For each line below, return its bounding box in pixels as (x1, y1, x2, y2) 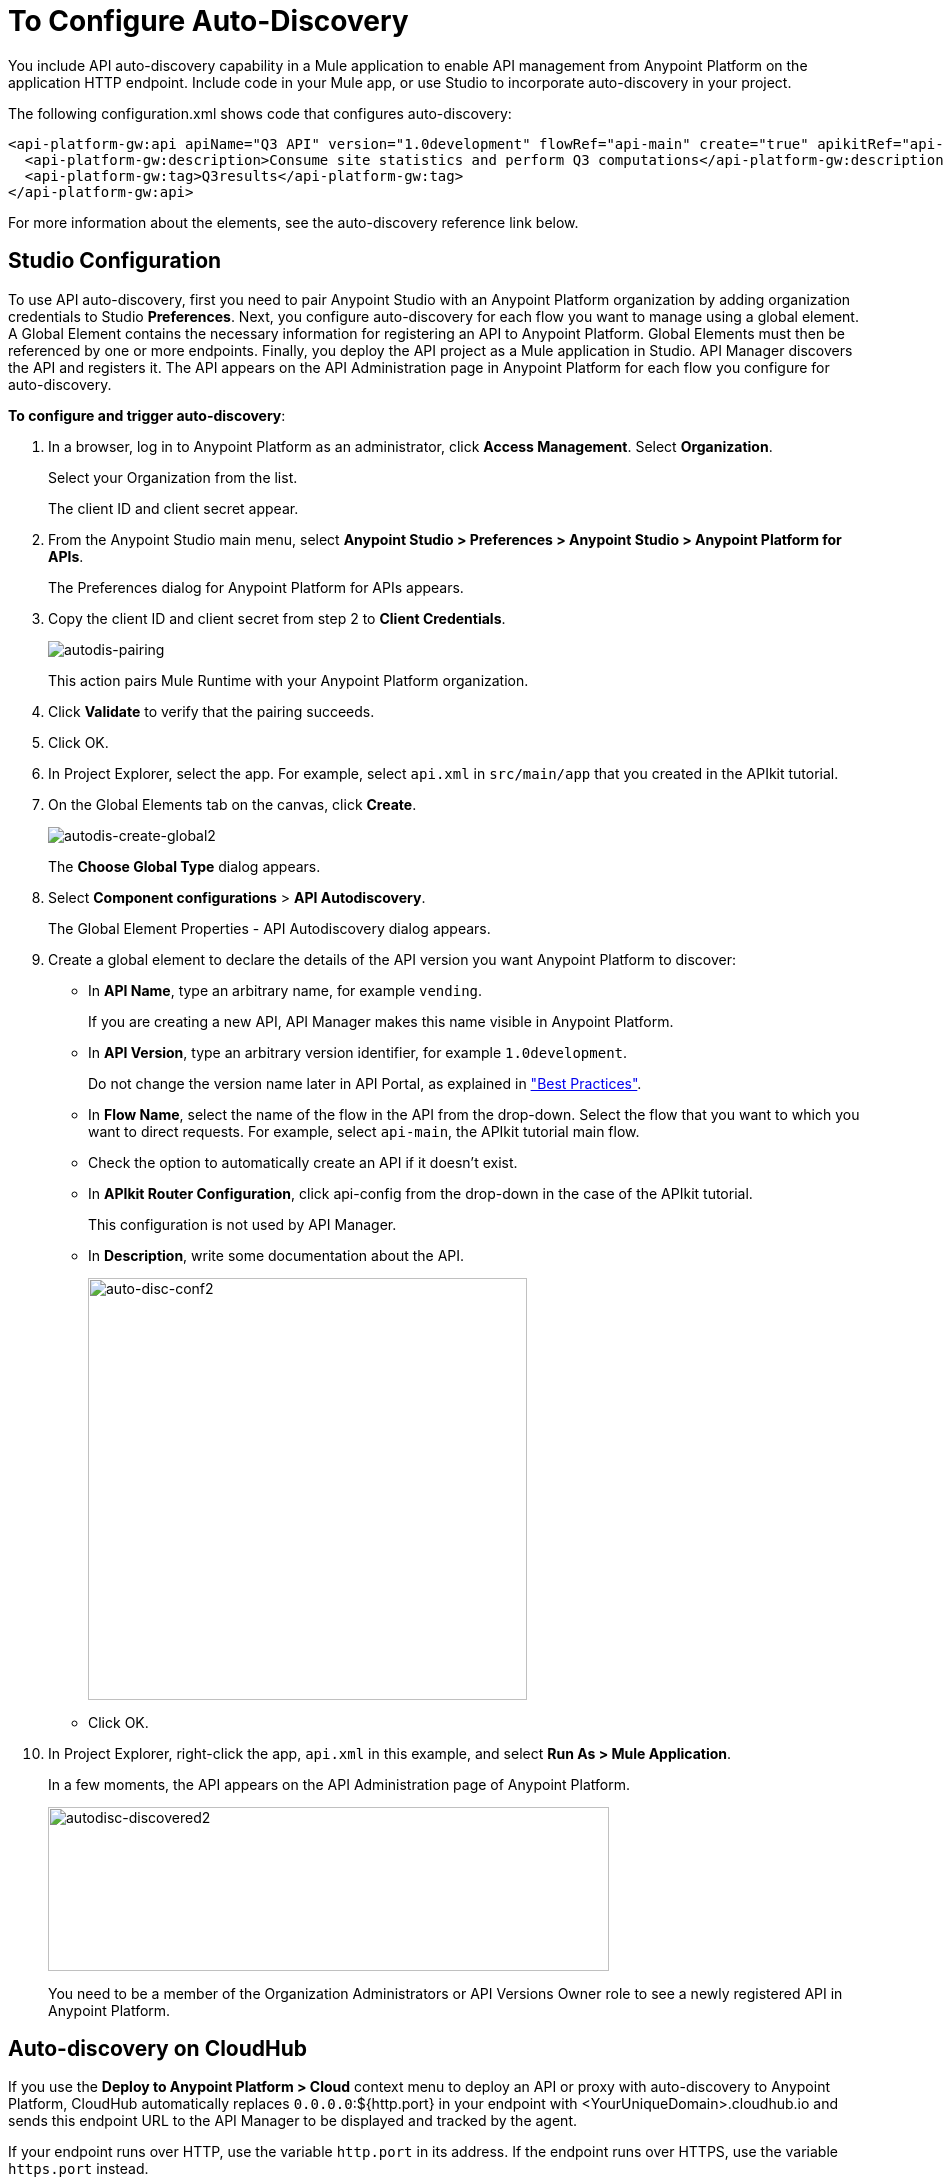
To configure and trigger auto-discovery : (8, 406, 286, 424)
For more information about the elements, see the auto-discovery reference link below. (8, 213, 579, 231)
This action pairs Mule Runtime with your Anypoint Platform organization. (48, 671, 529, 689)
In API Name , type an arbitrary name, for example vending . (88, 981, 483, 999)
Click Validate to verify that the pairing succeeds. (48, 702, 375, 720)
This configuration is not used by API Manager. (88, 1215, 397, 1233)
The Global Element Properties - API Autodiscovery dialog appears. (48, 919, 491, 937)
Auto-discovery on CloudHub (8, 2036, 308, 2062)
